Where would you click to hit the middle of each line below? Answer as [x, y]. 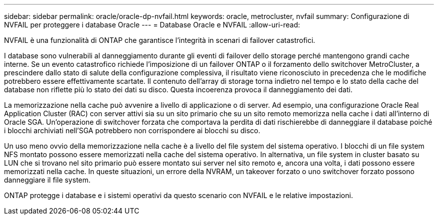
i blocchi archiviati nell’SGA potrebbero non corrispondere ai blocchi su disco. [132, 130]
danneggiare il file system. [47, 180]
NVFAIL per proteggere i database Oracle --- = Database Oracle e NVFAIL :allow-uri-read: [152, 25]
